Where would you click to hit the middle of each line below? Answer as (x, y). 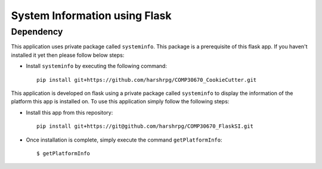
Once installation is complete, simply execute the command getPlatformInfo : (124, 140)
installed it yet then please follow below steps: (68, 55)
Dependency (37, 32)
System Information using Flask (91, 16)
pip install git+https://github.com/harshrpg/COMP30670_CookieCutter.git (147, 80)
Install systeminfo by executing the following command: (96, 66)
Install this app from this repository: (69, 112)
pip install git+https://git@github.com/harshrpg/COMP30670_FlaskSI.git (145, 126)
